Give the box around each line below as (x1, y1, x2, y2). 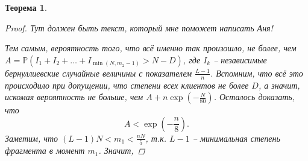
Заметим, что (5, 131, 58, 144)
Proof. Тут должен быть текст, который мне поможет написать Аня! (5, 21, 273, 34)
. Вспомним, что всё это (210, 66, 303, 79)
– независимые (213, 53, 267, 66)
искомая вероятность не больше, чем (5, 90, 143, 103)
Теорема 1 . (5, 1, 47, 13)
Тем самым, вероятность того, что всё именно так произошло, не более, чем (5, 42, 297, 54)
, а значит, (258, 78, 300, 91)
